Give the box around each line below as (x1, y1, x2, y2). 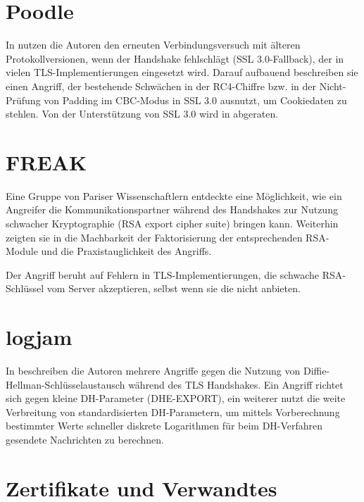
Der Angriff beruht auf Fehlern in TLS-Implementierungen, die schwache (6, 267, 319, 282)
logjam (6, 322, 73, 351)
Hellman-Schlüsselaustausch (6, 377, 125, 391)
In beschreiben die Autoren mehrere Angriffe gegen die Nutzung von (6, 363, 301, 378)
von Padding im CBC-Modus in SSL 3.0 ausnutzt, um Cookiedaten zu (44, 92, 347, 107)
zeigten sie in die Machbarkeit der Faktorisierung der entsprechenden (6, 230, 303, 244)
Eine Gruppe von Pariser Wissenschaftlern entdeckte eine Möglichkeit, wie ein (6, 188, 342, 203)
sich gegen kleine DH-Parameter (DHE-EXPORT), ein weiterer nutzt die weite (6, 391, 346, 406)
